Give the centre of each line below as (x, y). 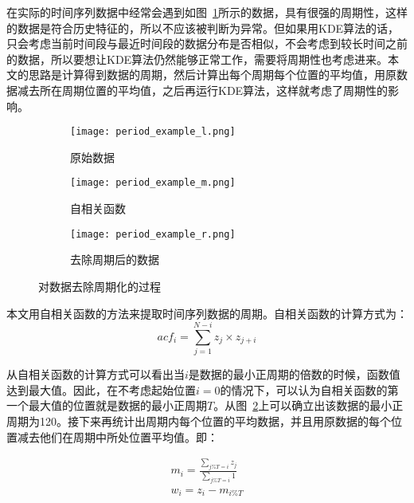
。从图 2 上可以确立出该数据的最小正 (309, 405)
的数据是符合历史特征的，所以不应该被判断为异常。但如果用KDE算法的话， (203, 28)
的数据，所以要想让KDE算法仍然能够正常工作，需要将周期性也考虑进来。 (197, 59)
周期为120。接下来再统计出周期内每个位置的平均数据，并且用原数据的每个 (199, 421)
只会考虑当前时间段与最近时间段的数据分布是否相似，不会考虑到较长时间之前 (207, 43)
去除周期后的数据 (115, 259)
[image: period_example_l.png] (153, 132)
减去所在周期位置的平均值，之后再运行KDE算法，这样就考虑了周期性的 (203, 90)
